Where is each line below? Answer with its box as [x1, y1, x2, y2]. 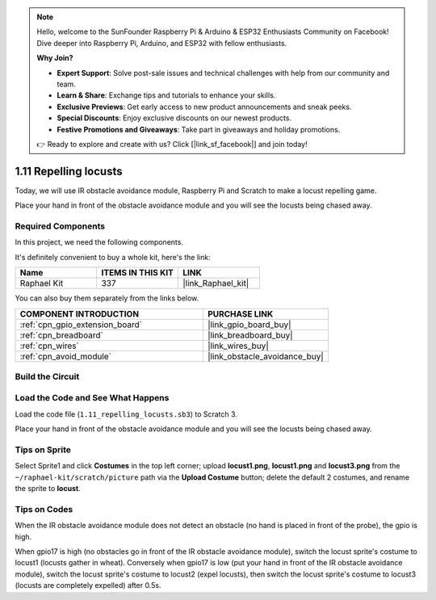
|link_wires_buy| [207, 340, 270, 351]
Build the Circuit [15, 371, 80, 382]
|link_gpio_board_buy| [207, 319, 291, 330]
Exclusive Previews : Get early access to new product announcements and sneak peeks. [57, 102, 352, 111]
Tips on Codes [15, 503, 73, 514]
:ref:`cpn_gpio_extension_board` [19, 319, 143, 330]
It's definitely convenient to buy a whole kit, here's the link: [15, 252, 211, 262]
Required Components [15, 220, 105, 232]
